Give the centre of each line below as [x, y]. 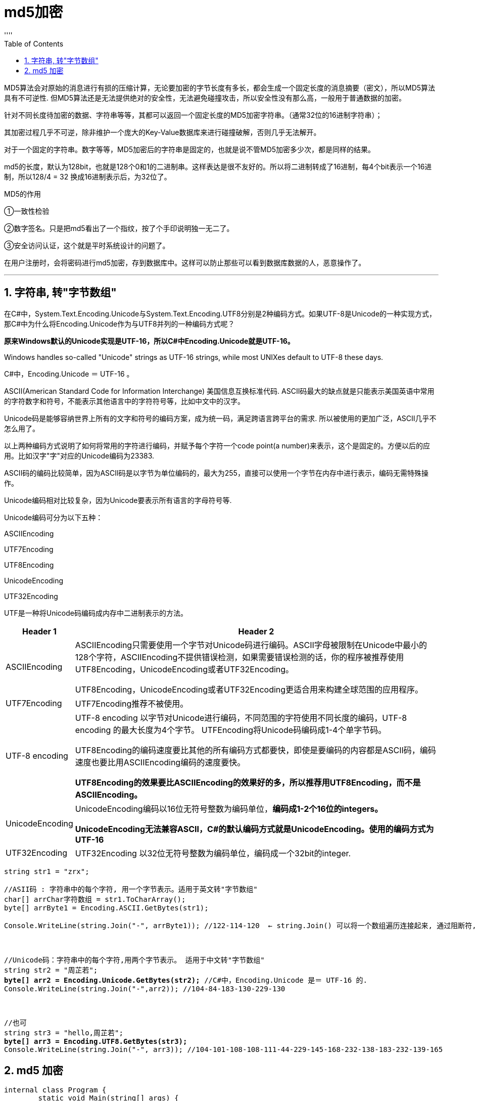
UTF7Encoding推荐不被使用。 [132, 703]
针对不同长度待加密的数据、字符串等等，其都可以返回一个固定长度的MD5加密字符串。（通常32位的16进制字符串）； [193, 115]
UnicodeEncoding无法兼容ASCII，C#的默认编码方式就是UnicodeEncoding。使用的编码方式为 [254, 829]
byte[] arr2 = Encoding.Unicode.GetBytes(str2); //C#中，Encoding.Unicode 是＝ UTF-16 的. [186, 980]
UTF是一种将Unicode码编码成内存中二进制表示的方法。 [96, 613]
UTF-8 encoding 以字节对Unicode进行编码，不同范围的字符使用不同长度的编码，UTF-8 [241, 718]
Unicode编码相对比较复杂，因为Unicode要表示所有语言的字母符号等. [118, 500]
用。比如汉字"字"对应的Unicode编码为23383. [79, 455]
